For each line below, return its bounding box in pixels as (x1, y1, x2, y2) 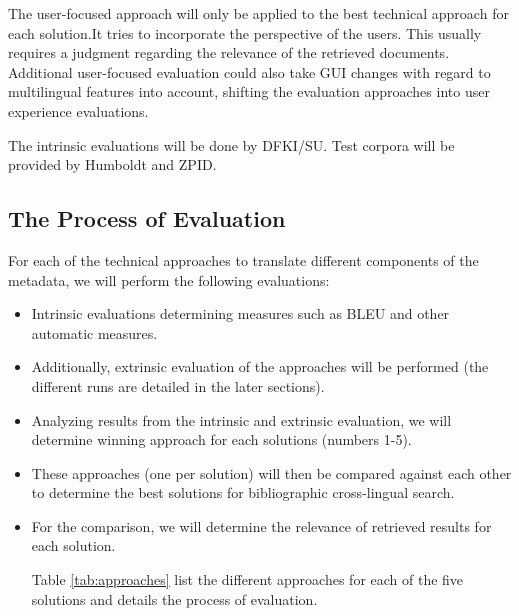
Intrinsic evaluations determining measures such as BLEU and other (31, 303, 450, 324)
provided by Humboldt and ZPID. (8, 154, 217, 175)
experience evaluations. (8, 100, 149, 121)
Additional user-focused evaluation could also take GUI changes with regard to (8, 61, 491, 82)
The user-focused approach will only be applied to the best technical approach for (8, 3, 509, 23)
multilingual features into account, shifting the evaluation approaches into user (8, 81, 490, 102)
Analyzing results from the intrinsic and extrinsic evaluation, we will (31, 409, 452, 430)
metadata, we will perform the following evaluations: (8, 269, 330, 290)
